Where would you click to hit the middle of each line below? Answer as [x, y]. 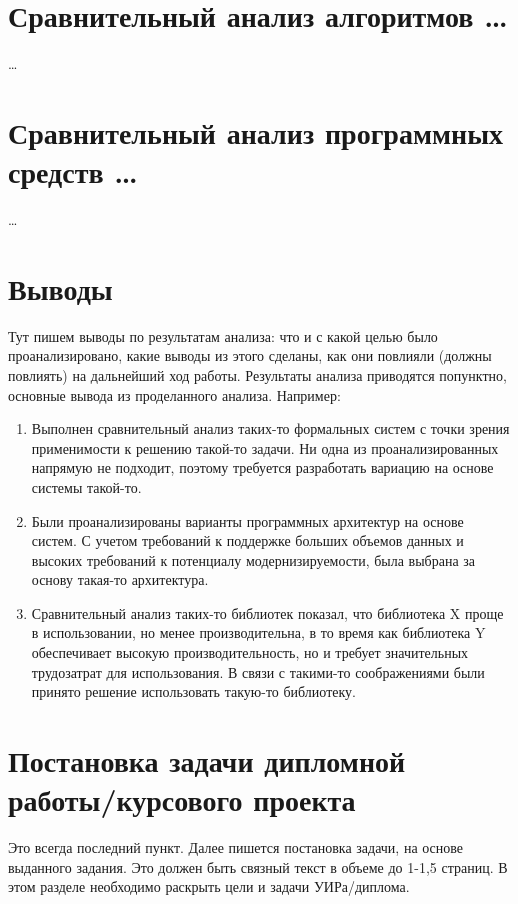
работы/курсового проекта [182, 799]
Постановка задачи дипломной [207, 760]
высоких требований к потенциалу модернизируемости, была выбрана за [253, 559]
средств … [73, 171]
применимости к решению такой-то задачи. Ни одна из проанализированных [265, 447]
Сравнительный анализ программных [256, 131]
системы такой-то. [86, 486]
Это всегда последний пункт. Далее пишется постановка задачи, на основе [236, 847]
